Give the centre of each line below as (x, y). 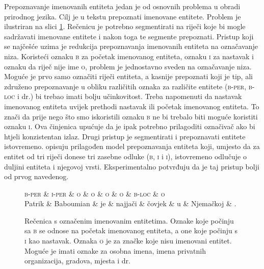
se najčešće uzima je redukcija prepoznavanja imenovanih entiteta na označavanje (131, 46)
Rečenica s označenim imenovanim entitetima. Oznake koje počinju (129, 220)
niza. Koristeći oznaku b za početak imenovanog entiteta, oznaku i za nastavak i (129, 56)
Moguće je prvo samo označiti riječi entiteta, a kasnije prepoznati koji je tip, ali (128, 76)
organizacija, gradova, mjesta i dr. (77, 261)
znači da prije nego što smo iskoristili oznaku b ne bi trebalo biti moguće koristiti (131, 116)
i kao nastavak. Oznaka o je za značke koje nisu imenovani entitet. (128, 241)
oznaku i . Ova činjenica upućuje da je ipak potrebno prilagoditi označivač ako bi (130, 126)
